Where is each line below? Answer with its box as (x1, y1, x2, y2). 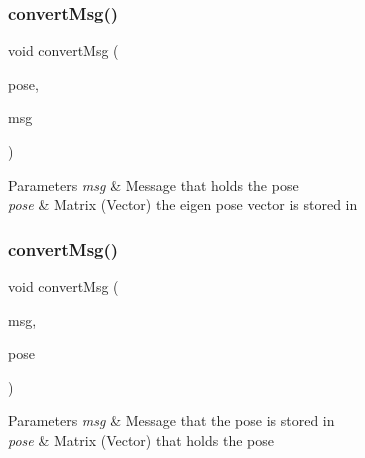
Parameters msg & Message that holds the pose (8, 174, 299, 195)
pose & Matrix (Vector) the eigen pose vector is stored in (8, 194, 358, 215)
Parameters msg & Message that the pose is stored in (8, 410, 335, 431)
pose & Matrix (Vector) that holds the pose (8, 429, 274, 450)
